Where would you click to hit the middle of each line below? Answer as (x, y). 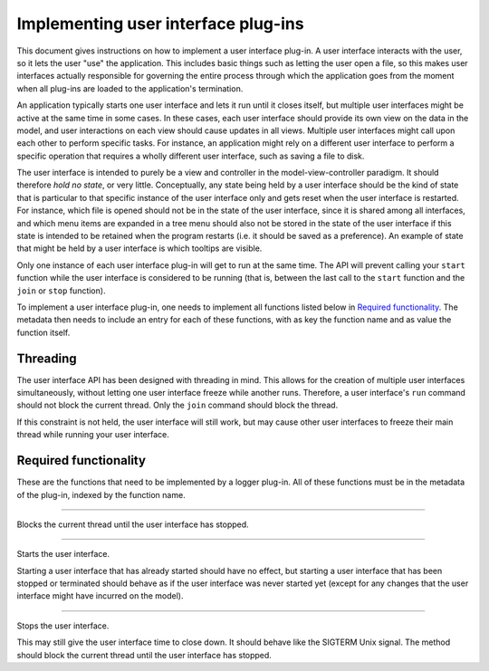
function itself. (43, 332)
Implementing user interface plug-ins (160, 24)
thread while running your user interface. (93, 435)
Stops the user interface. (63, 626)
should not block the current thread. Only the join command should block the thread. (177, 405)
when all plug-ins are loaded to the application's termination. (130, 88)
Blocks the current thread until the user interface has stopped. (133, 524)
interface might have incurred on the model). (100, 596)
